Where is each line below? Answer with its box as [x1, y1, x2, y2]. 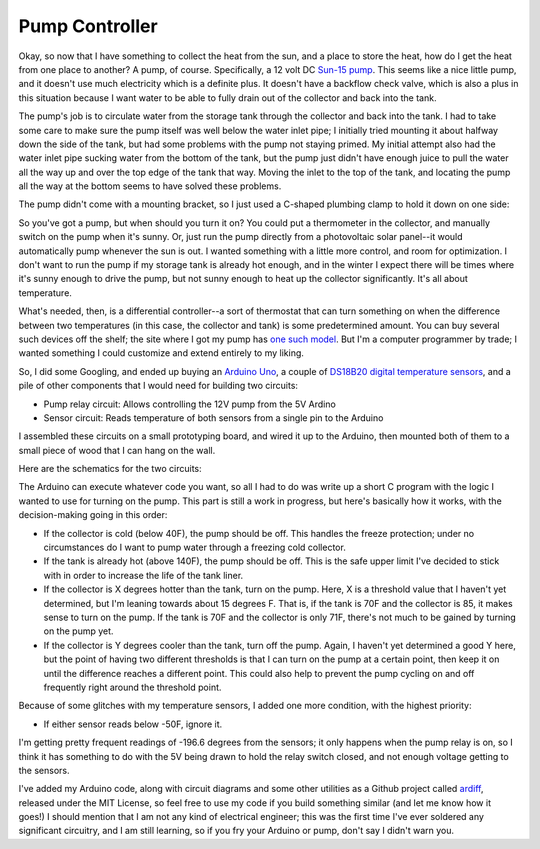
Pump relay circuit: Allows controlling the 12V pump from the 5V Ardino [43, 398, 337, 410]
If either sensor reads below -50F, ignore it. [43, 718, 223, 730]
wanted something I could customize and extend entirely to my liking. [18, 347, 305, 359]
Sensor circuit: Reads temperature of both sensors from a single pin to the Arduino [43, 411, 384, 424]
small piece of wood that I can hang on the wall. [18, 444, 216, 456]
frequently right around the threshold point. [43, 681, 222, 693]
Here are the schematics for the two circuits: [18, 463, 202, 475]
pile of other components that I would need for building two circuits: [18, 380, 299, 392]
